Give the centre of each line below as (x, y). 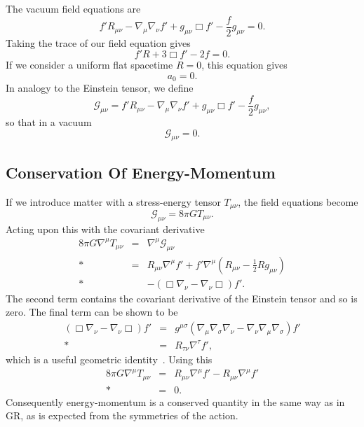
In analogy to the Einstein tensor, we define (100, 88)
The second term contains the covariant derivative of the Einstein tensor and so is (182, 298)
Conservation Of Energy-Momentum (141, 172)
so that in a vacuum (49, 121)
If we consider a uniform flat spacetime (89, 65)
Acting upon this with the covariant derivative (105, 229)
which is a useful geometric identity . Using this (109, 359)
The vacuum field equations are (73, 8)
